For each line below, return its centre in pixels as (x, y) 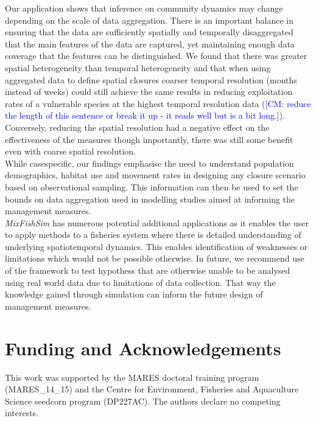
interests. (22, 413)
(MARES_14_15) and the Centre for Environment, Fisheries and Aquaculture (152, 389)
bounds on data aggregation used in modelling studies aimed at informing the (150, 199)
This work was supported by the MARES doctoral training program (132, 377)
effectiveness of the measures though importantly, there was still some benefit (149, 139)
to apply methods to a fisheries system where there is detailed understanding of (153, 235)
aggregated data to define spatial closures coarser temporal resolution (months (151, 79)
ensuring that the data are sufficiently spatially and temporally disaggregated (149, 32)
